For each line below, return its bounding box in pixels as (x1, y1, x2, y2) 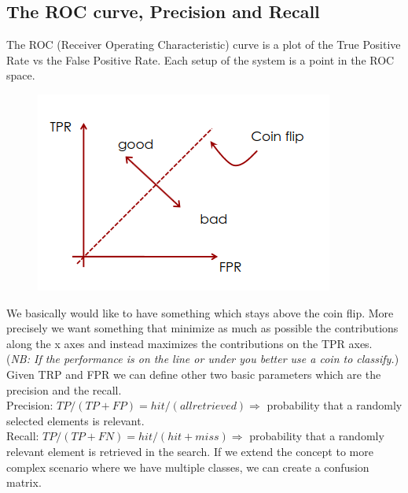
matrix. (6, 474, 42, 491)
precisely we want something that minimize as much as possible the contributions (6, 320, 399, 336)
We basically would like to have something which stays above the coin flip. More (6, 304, 394, 321)
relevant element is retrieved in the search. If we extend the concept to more (6, 443, 373, 459)
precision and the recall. (6, 381, 122, 398)
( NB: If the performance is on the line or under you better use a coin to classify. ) (6, 350, 399, 367)
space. (6, 67, 35, 83)
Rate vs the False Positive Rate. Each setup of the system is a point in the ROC (6, 51, 395, 68)
